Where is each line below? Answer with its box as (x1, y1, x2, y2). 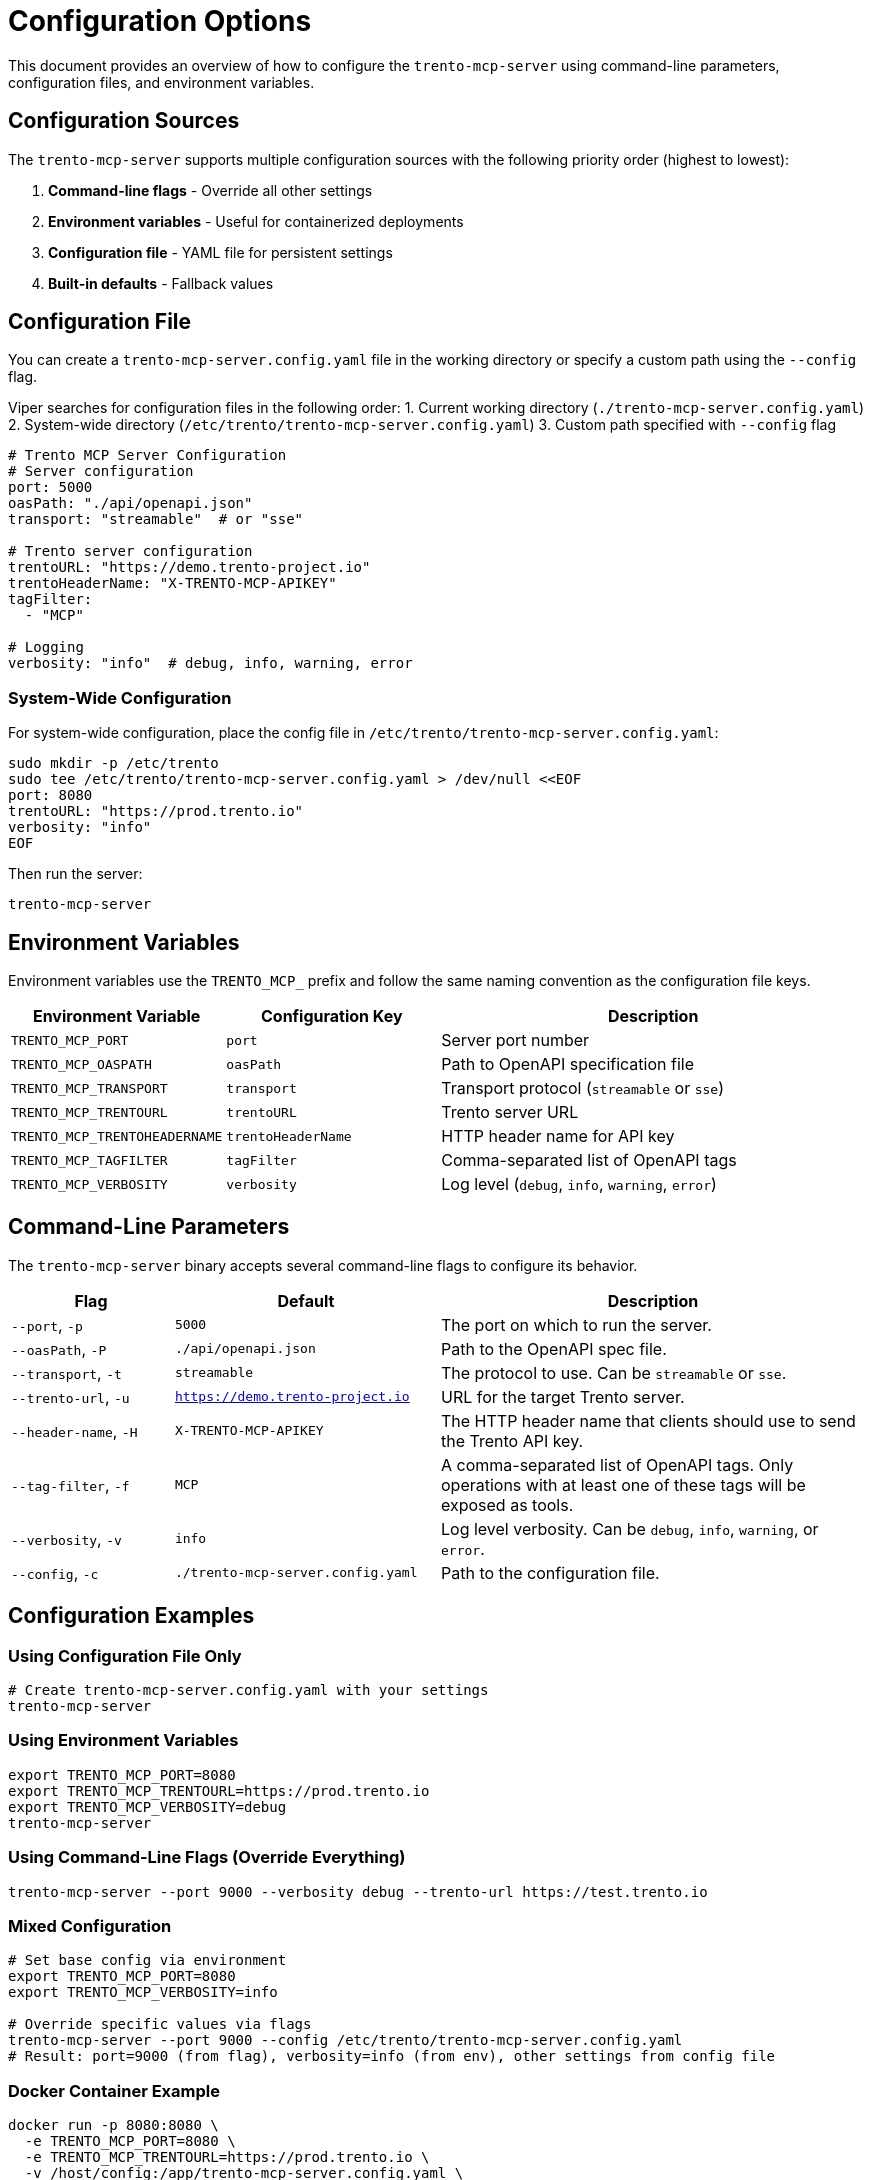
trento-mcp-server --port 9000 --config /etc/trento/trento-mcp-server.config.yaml (8, 2032, 683, 2049)
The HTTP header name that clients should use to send (440, 1410, 856, 1431)
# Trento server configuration (8, 543, 253, 560)
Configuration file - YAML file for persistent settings (48, 243, 393, 261)
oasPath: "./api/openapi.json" (8, 495, 253, 512)
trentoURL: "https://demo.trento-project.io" (8, 559, 371, 576)
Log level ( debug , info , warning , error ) (441, 1174, 717, 1195)
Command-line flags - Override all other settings (48, 181, 373, 199)
